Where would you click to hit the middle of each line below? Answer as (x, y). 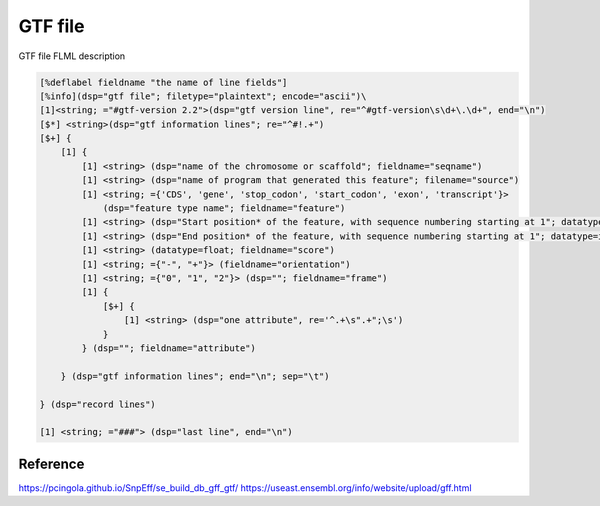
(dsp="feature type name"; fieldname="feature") (224, 208)
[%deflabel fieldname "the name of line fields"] (163, 82)
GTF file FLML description (72, 56)
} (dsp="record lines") (98, 404)
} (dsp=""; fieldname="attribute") (169, 348)
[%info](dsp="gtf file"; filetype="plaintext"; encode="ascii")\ (203, 96)
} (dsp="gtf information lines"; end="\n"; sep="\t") (195, 376)
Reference (51, 463)
